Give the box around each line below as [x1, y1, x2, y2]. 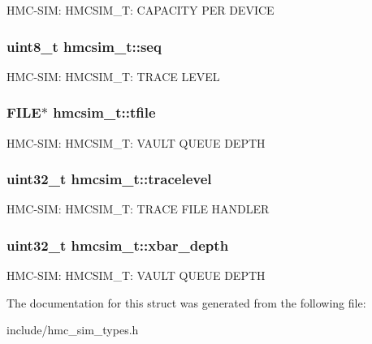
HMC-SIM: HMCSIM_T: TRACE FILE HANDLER [6, 200, 270, 217]
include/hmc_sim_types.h [6, 321, 139, 338]
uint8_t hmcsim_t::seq [6, 36, 162, 56]
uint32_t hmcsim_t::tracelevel [6, 169, 212, 189]
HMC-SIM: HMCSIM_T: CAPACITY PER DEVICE [6, 2, 275, 18]
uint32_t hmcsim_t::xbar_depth [6, 234, 229, 255]
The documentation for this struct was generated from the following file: [6, 294, 366, 311]
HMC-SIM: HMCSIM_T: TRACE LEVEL [6, 67, 220, 84]
